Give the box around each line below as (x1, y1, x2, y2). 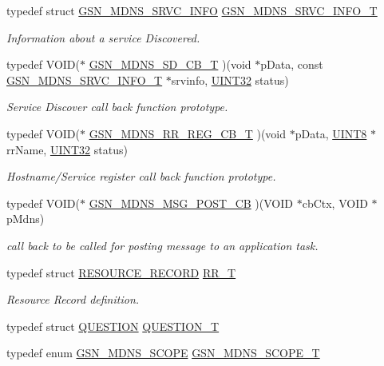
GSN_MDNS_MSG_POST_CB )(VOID (89, 194, 294, 211)
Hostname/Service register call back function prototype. (6, 168, 276, 185)
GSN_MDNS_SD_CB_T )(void (89, 56, 251, 73)
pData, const (260, 56, 323, 73)
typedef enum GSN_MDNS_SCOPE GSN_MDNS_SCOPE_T (6, 344, 320, 361)
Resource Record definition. (6, 291, 140, 308)
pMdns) (6, 210, 45, 227)
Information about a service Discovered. (6, 29, 200, 46)
